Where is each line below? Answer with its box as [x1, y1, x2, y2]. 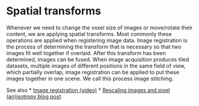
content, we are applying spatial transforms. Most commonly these [6, 30, 173, 37]
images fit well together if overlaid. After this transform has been [6, 49, 167, 56]
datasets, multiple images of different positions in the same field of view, [6, 62, 186, 69]
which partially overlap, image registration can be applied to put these [6, 68, 180, 75]
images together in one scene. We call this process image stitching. [6, 75, 174, 82]
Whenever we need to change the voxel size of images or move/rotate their [6, 24, 193, 31]
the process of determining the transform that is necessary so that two [6, 43, 182, 50]
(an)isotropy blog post [6, 93, 61, 100]
